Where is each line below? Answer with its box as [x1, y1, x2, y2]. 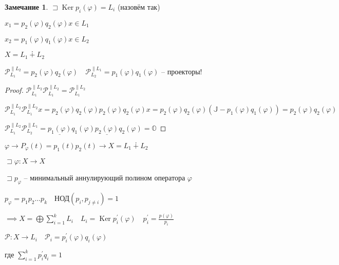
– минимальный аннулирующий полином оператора [24, 172, 185, 183]
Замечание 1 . [5, 2, 48, 12]
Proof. [5, 85, 24, 95]
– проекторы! [161, 66, 202, 76]
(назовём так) [117, 2, 160, 12]
